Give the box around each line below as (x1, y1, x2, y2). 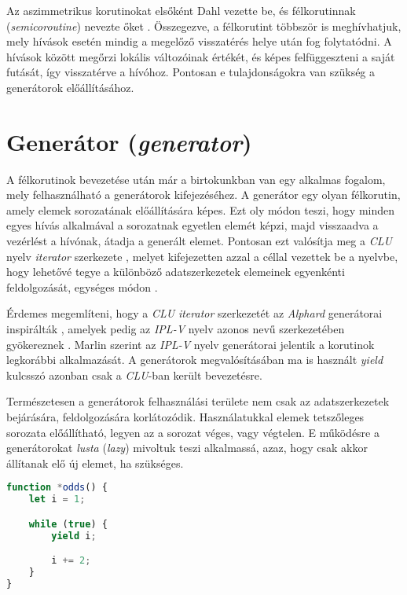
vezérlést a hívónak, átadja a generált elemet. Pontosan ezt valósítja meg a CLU (6, 233, 392, 249)
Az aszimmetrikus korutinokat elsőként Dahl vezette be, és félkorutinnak (6, 2, 356, 18)
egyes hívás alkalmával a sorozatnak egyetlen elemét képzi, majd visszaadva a (6, 217, 379, 233)
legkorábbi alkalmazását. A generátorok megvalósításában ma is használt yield (6, 351, 383, 368)
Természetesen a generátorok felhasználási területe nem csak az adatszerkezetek (6, 393, 390, 410)
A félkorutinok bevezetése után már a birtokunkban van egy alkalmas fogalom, (6, 171, 386, 187)
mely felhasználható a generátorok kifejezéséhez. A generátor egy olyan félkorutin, (6, 186, 401, 203)
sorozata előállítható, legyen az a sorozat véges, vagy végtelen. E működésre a (6, 424, 379, 440)
